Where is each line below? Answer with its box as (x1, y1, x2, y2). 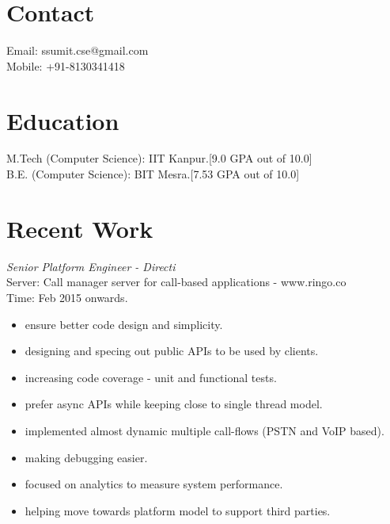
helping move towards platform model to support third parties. (25, 502, 331, 518)
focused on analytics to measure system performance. (25, 476, 283, 492)
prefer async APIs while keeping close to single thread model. (25, 396, 323, 412)
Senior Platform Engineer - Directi (6, 258, 176, 274)
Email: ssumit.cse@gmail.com (6, 42, 149, 59)
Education (6, 104, 119, 136)
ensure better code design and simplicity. (25, 316, 223, 332)
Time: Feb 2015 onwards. (6, 289, 128, 305)
